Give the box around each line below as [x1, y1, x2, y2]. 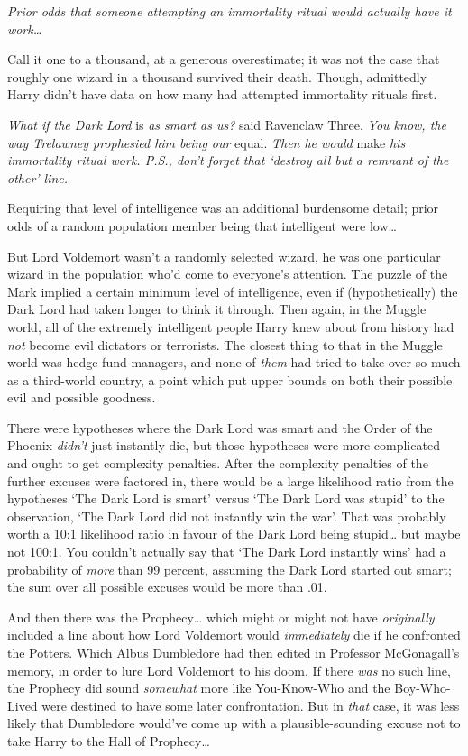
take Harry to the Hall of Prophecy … [7, 731, 210, 750]
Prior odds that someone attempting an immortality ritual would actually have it [7, 2, 452, 20]
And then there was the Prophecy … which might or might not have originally [7, 607, 435, 626]
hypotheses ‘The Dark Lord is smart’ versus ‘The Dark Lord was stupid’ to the [7, 489, 445, 508]
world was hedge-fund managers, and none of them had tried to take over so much [7, 353, 461, 372]
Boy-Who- [394, 678, 451, 697]
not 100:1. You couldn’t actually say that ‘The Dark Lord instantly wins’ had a [7, 542, 446, 561]
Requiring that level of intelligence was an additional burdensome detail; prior [7, 198, 439, 217]
